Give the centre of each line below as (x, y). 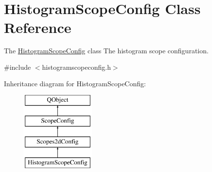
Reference (38, 27)
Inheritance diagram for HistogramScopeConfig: (75, 83)
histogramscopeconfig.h (76, 67)
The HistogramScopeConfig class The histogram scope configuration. (106, 51)
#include (18, 67)
